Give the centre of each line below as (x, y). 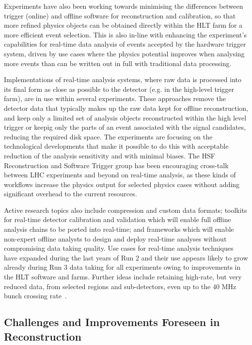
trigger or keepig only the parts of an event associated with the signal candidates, (125, 127)
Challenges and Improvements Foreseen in (112, 322)
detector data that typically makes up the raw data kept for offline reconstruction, (126, 108)
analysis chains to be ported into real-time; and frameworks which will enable (119, 229)
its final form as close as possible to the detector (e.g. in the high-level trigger (119, 89)
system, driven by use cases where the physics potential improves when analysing (124, 53)
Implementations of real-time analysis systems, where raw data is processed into (123, 79)
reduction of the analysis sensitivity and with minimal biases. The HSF (110, 155)
